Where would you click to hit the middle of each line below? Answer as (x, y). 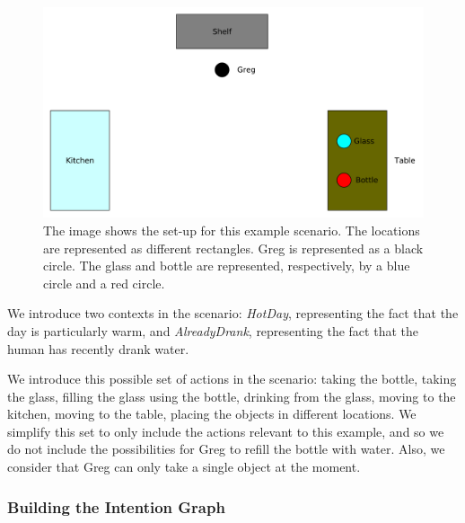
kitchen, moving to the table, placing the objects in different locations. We (212, 414)
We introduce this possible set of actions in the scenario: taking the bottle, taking (232, 379)
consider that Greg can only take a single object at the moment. (184, 467)
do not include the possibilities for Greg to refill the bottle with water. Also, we (226, 449)
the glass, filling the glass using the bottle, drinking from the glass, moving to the (232, 396)
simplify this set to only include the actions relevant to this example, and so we (226, 431)
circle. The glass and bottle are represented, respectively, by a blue (227, 266)
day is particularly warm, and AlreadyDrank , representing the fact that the (213, 330)
